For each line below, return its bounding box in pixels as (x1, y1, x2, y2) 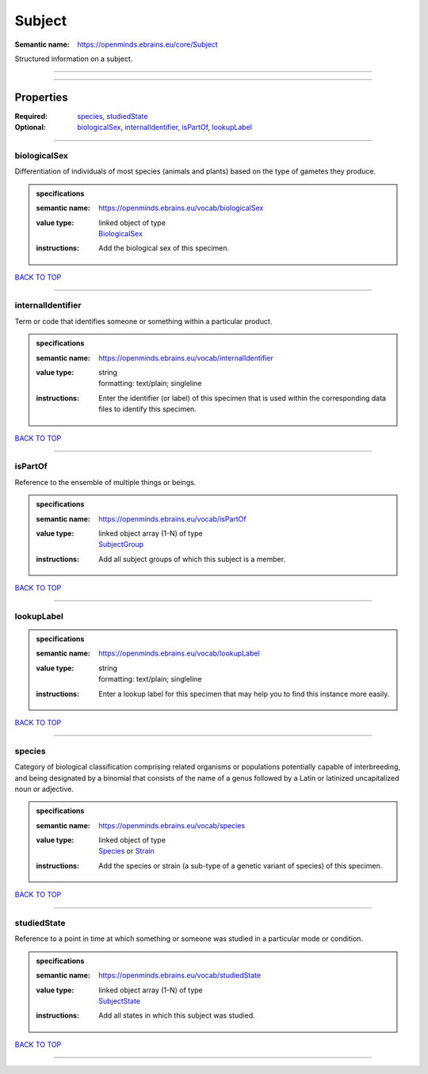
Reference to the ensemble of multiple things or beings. (14, 477, 197, 487)
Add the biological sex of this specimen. (98, 243, 230, 253)
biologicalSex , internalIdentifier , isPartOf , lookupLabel (77, 123, 253, 132)
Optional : (14, 123, 47, 132)
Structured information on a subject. (14, 54, 133, 63)
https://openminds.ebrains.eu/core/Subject (77, 40, 218, 49)
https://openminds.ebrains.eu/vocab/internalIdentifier (98, 353, 273, 362)
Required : (14, 111, 48, 120)
